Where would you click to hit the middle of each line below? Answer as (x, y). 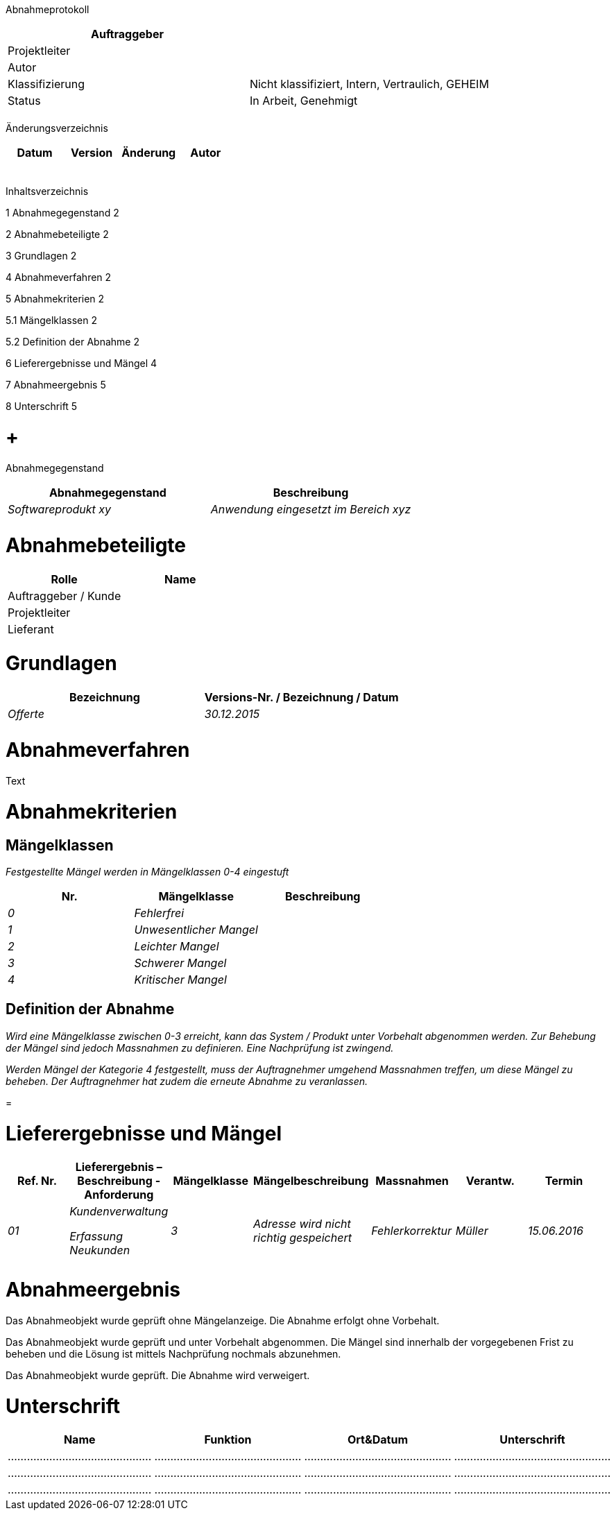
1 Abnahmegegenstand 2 (62, 213)
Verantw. (490, 1181)
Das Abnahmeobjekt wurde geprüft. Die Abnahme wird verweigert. (158, 1375)
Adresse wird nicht (302, 1224)
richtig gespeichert (302, 1238)
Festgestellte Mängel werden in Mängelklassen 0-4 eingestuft (147, 871)
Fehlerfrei (159, 913)
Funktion (228, 1440)
